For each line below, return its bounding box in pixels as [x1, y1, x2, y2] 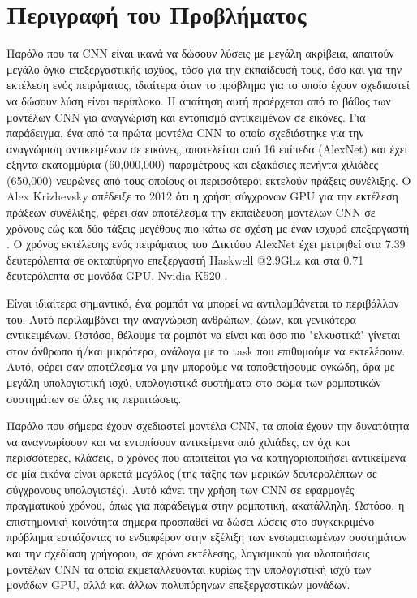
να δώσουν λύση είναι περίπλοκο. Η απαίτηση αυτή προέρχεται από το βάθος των [6, 92, 391, 109]
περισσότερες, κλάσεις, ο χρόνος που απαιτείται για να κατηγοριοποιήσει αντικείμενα [6, 449, 406, 466]
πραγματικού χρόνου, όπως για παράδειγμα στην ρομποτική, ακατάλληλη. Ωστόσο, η [6, 497, 405, 514]
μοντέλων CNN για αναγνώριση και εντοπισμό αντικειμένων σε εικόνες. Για [6, 108, 366, 125]
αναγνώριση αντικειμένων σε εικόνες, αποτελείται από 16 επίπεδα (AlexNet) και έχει [6, 140, 408, 157]
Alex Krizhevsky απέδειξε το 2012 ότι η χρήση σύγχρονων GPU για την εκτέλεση [6, 187, 398, 204]
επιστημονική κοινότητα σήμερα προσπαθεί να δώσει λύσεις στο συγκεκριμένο [6, 512, 375, 529]
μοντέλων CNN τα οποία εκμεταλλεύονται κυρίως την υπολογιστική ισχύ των [6, 560, 372, 577]
